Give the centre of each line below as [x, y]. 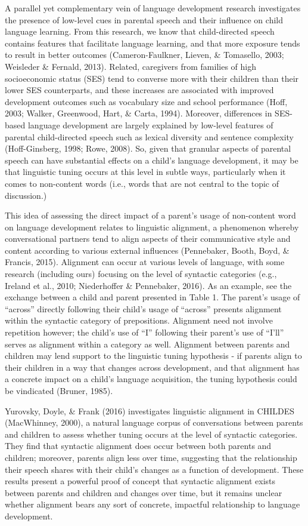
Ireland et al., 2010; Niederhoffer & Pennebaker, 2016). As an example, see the [148, 285]
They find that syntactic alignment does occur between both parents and [138, 446]
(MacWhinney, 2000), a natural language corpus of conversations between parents [154, 422]
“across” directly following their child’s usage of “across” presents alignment [143, 308]
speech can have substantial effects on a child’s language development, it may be [152, 160]
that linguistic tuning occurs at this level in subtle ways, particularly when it [145, 172]
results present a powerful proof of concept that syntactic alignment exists [140, 481]
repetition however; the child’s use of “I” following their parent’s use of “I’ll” [144, 332]
